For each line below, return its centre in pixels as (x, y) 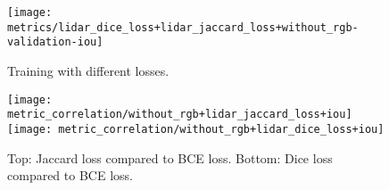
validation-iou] (55, 42)
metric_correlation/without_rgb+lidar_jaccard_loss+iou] (180, 115)
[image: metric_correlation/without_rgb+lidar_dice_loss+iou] (196, 129)
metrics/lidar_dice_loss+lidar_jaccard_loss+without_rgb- (183, 27)
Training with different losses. (88, 70)
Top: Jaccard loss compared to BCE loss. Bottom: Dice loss (170, 157)
